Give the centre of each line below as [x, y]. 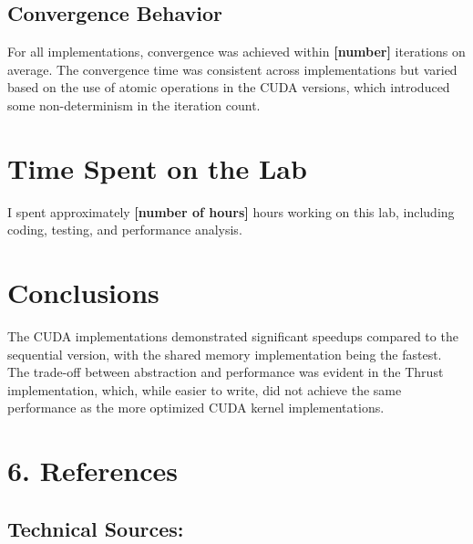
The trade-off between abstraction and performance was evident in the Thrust [226, 372]
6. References [93, 471]
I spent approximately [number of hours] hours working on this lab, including [231, 211]
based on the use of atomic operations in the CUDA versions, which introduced [229, 87]
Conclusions [83, 293]
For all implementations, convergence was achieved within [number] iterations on [236, 52]
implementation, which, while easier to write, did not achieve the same [205, 389]
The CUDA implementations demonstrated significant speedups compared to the [233, 336]
